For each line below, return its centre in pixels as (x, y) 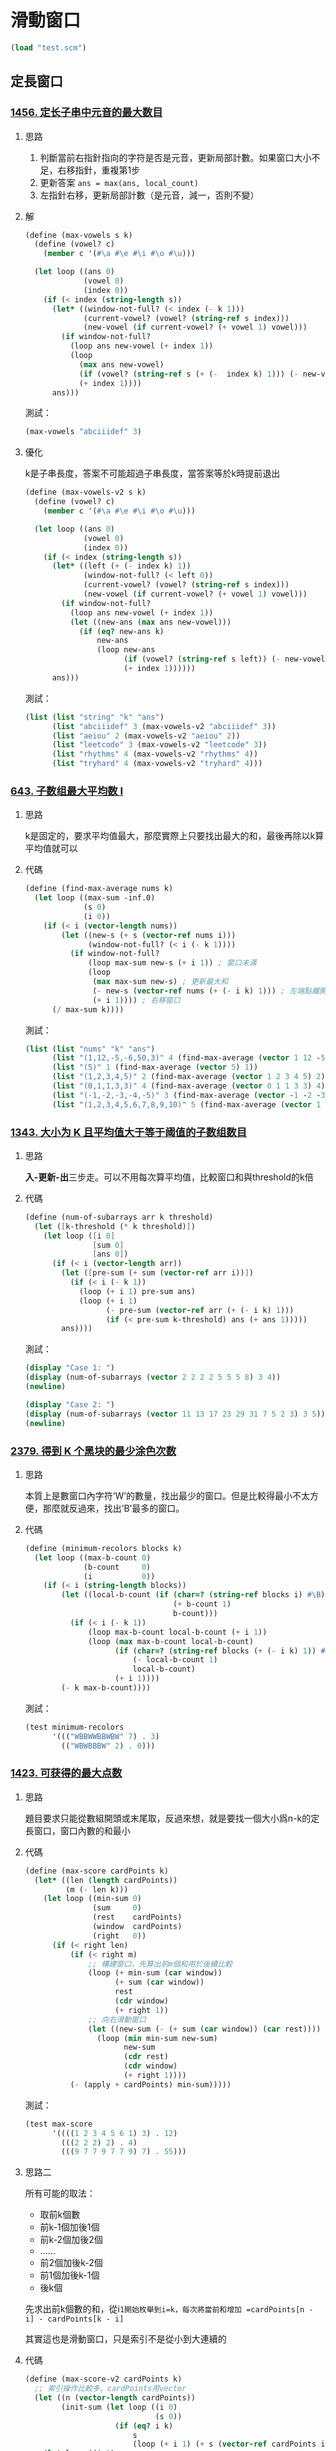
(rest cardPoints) (137, 1917)
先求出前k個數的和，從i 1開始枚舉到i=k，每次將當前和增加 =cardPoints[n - (169, 2309)
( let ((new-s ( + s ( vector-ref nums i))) (149, 935)
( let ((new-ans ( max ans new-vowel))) (150, 622)
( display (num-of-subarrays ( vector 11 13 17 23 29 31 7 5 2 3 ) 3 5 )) (175, 1414)
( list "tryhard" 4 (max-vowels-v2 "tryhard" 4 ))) (157, 764)
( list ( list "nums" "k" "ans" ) (90, 1049)
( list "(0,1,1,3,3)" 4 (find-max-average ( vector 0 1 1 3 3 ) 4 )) (190, 1086)
